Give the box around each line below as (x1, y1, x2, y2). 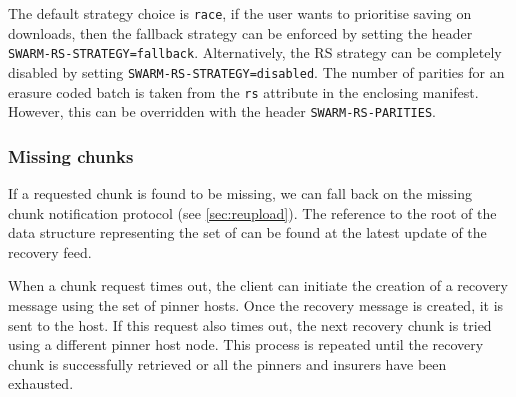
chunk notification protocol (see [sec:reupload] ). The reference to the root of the (8, 202, 497, 223)
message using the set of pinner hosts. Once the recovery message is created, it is (8, 295, 504, 316)
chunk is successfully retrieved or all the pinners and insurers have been (8, 353, 447, 374)
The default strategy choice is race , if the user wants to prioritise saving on (8, 3, 472, 23)
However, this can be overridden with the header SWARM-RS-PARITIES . (8, 101, 436, 122)
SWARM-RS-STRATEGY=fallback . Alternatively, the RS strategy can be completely (8, 42, 502, 63)
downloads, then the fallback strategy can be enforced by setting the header (8, 22, 473, 43)
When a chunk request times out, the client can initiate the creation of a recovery (8, 275, 508, 296)
